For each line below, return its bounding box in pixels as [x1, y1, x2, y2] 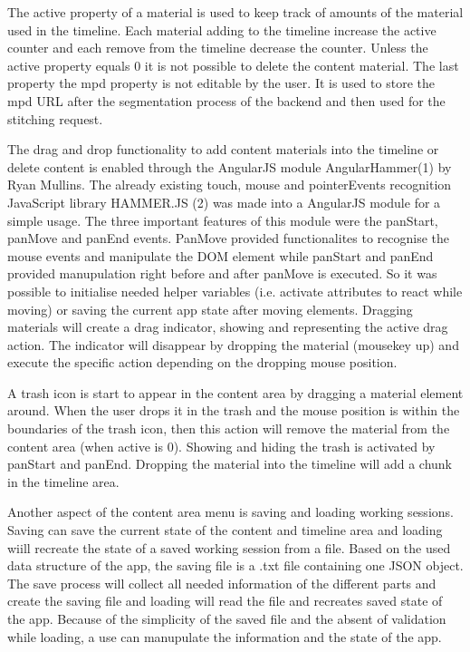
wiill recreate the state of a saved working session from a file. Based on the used [7, 538, 451, 557]
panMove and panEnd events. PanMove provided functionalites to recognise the [7, 229, 450, 248]
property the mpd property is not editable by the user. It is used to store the [7, 73, 435, 92]
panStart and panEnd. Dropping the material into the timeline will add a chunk [7, 454, 452, 473]
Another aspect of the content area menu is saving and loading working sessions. [7, 502, 454, 521]
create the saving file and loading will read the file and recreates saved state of [7, 591, 443, 610]
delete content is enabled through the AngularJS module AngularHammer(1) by [7, 157, 452, 176]
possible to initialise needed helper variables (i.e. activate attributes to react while [7, 281, 463, 300]
